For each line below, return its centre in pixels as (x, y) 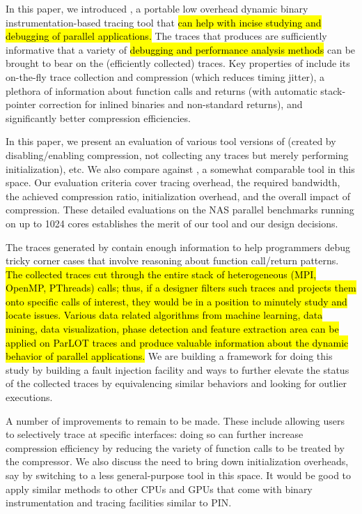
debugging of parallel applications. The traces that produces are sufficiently (166, 36)
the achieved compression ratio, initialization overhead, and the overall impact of (178, 196)
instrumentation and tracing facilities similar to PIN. (119, 502)
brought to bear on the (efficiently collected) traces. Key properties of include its (178, 63)
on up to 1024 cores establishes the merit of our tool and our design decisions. (172, 223)
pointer (21, 104)
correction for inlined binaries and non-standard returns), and (171, 104)
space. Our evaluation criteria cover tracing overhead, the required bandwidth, (173, 182)
